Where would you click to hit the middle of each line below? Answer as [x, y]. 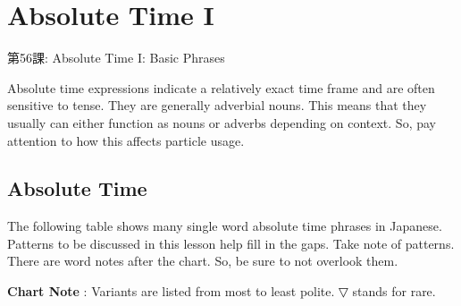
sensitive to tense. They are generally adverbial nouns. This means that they [217, 105]
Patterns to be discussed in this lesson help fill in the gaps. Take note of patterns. [231, 243]
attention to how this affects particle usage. [126, 140]
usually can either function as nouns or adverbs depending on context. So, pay [222, 122]
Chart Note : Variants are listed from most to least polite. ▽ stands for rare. [222, 291]
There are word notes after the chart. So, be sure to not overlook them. [203, 261]
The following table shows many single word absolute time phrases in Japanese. [225, 226]
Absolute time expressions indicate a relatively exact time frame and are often [221, 87]
